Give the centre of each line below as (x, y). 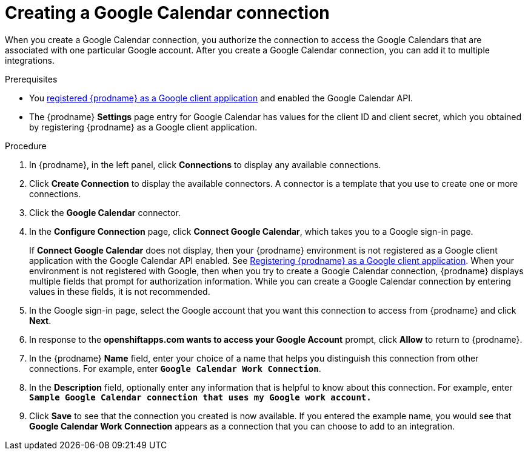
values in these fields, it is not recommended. (120, 291)
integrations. (30, 60)
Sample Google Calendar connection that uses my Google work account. (200, 397)
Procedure (26, 146)
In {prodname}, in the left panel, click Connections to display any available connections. (205, 164)
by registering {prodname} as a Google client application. (143, 127)
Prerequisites (31, 79)
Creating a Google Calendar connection (167, 13)
